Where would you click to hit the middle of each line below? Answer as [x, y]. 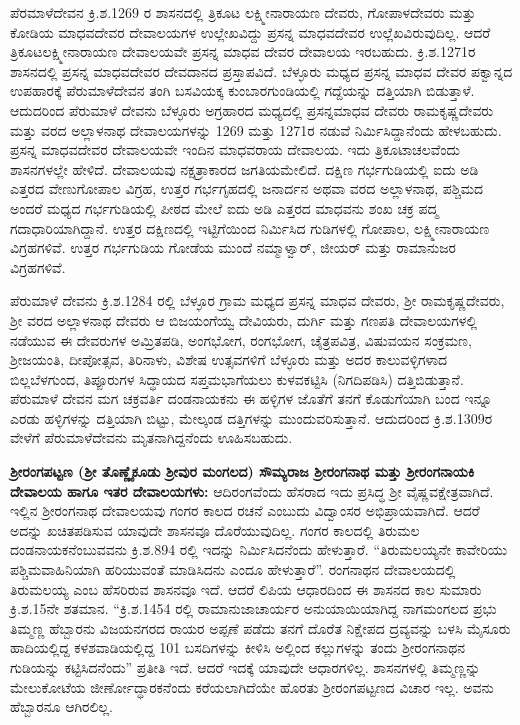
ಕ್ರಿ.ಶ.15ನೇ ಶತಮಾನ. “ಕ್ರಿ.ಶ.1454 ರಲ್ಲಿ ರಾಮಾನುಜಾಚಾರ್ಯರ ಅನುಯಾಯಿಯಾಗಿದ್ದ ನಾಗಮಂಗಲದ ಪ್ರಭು [253, 608]
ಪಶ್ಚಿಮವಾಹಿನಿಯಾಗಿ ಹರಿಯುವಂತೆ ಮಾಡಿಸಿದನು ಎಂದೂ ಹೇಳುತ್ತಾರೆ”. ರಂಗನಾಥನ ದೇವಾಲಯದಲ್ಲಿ [233, 569]
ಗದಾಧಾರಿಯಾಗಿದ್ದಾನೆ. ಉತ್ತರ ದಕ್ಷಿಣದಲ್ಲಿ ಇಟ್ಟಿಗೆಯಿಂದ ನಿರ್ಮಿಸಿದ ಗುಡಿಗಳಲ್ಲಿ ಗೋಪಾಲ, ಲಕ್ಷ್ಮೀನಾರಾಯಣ [250, 227]
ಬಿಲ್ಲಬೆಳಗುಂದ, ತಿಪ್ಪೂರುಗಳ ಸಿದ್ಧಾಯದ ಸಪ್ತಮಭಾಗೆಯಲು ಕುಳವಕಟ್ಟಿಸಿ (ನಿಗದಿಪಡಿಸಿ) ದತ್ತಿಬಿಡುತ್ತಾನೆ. [237, 378]
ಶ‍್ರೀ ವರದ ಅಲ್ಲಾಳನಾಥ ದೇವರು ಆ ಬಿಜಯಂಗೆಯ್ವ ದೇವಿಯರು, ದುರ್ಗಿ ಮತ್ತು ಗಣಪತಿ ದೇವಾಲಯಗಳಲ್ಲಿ [244, 319]
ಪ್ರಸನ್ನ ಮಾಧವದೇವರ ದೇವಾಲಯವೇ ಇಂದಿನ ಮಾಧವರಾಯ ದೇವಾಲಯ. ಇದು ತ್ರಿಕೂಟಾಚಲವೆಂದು [235, 149]
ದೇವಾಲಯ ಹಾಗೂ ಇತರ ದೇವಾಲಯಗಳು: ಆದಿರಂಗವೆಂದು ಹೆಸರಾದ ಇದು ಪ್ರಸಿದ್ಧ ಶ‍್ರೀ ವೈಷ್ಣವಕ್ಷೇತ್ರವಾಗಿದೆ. [252, 490]
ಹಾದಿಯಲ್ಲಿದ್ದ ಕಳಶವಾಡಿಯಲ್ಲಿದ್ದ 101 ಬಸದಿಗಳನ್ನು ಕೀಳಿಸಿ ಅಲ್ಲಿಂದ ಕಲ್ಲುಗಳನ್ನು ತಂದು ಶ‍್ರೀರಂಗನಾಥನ [238, 647]
